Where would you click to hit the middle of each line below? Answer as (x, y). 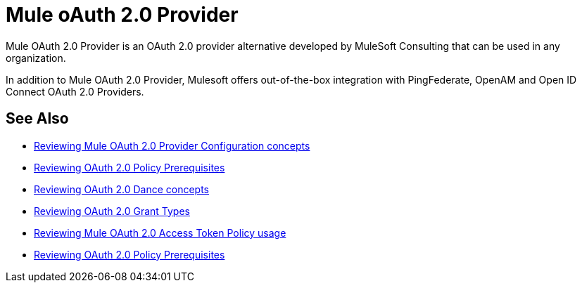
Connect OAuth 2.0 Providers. (75, 91)
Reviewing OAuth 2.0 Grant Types (112, 211)
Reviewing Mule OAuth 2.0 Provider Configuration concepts (172, 145)
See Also (37, 119)
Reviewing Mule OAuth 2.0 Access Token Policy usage (160, 233)
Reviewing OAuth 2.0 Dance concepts (122, 189)
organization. (36, 58)
